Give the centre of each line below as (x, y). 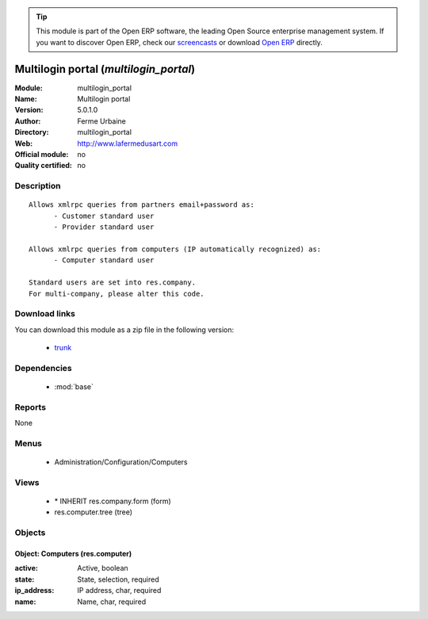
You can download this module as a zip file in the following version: (124, 330)
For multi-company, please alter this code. (117, 294)
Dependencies (44, 368)
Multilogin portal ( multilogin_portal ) (105, 69)
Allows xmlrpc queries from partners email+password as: (142, 205)
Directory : (32, 132)
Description (38, 186)
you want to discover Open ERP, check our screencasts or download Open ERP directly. (179, 42)
